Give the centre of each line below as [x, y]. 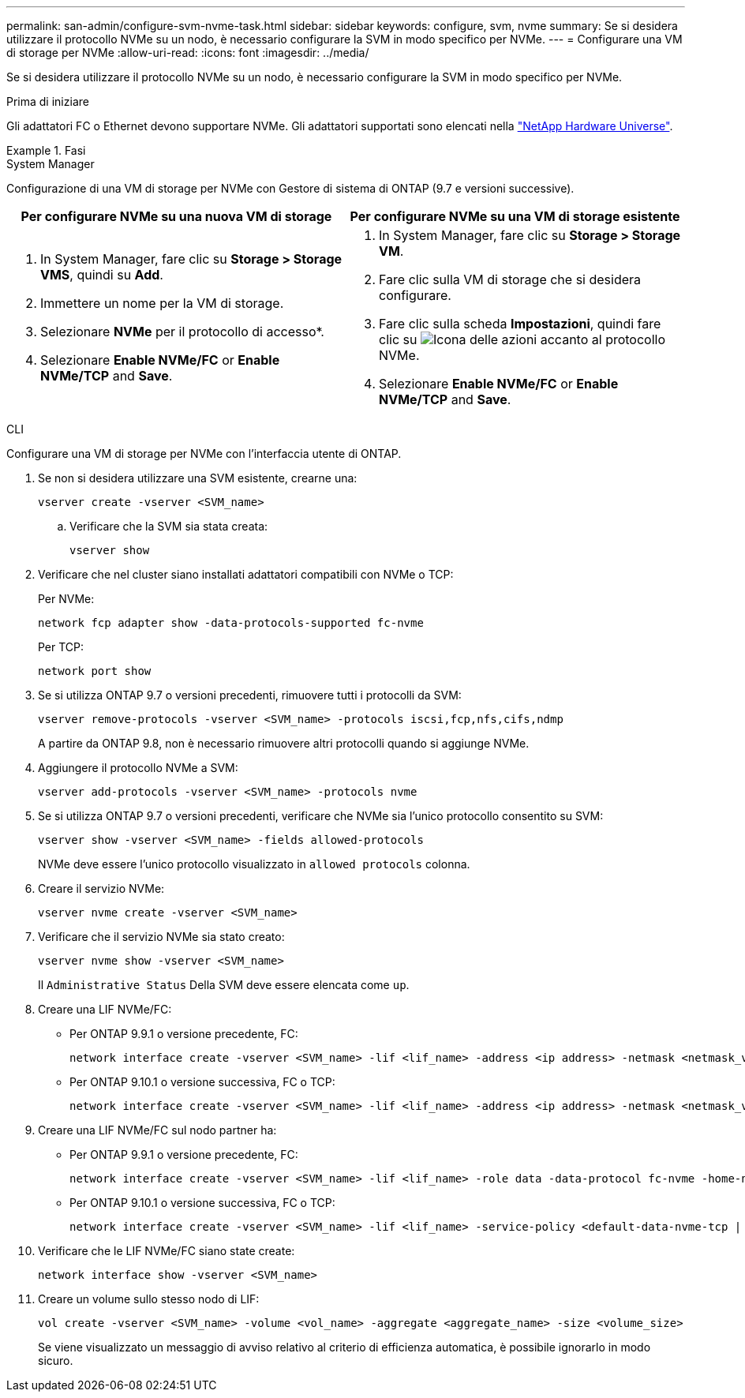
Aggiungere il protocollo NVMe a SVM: [138, 768]
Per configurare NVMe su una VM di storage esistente [515, 216]
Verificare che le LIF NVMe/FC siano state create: [167, 1251]
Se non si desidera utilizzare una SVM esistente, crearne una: [198, 478]
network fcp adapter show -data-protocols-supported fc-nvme [231, 623]
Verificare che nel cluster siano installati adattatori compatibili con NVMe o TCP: [246, 574]
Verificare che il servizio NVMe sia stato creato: [161, 937]
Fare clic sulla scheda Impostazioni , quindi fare [520, 324]
